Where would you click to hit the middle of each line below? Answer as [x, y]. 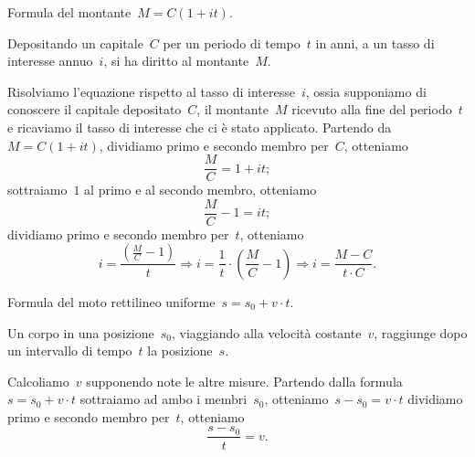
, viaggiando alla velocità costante [267, 332]
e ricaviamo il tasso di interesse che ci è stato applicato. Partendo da [200, 127]
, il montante [232, 109]
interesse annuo [50, 61]
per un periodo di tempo [232, 43]
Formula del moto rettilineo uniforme [111, 301]
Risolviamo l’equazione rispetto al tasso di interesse [151, 91]
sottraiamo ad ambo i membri [164, 399]
